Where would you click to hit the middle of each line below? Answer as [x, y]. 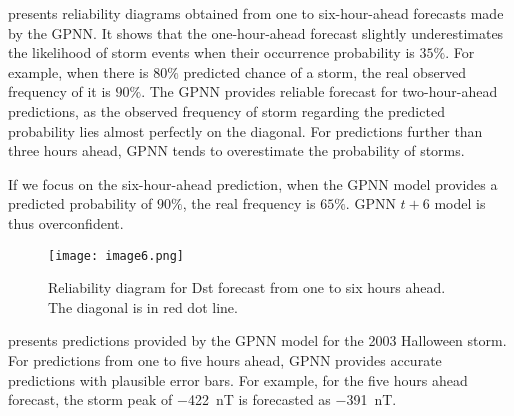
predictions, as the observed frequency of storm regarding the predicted [226, 110]
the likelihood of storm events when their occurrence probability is [211, 52]
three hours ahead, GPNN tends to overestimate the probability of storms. [236, 150]
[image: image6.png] [116, 255]
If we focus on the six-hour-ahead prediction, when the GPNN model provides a [253, 183]
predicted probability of [80, 203]
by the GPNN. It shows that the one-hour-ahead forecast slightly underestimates [256, 32]
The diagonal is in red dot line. [143, 306]
